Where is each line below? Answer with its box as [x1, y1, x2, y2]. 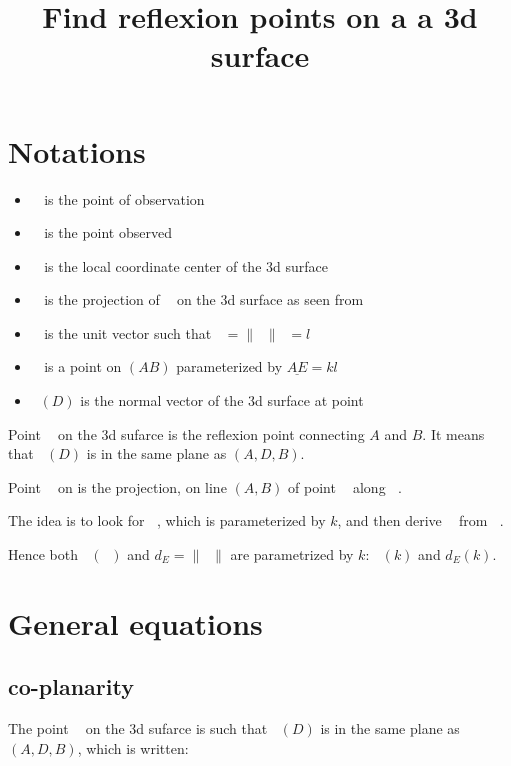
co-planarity [8, 671, 134, 702]
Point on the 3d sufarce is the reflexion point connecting [8, 423, 365, 444]
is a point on [44, 356, 122, 377]
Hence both [8, 544, 78, 565]
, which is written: [77, 737, 189, 758]
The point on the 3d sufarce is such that [8, 718, 268, 739]
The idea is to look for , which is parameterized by [8, 510, 326, 531]
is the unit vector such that [44, 322, 212, 343]
